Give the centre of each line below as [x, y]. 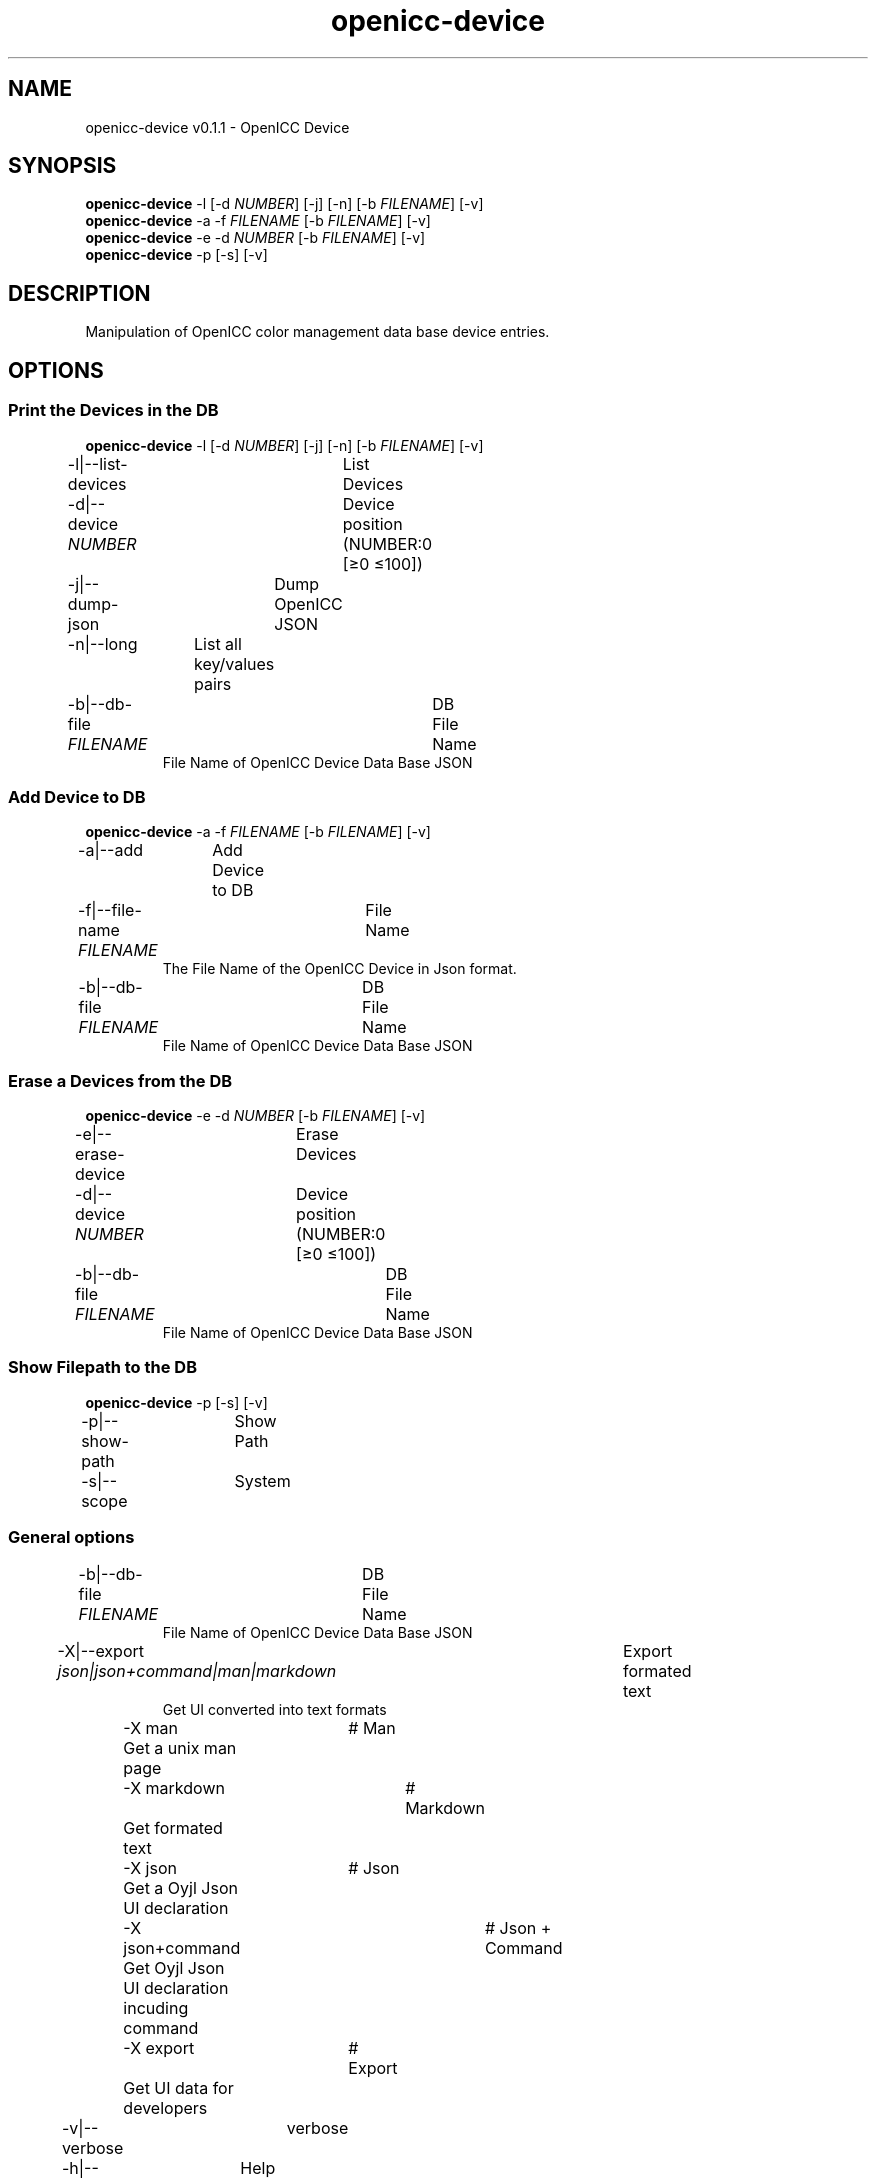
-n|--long [102, 643]
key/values [234, 663]
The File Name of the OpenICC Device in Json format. [339, 969]
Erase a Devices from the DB [120, 1080]
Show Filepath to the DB [102, 1367]
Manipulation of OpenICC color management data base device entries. [317, 332]
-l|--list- [97, 463]
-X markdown [174, 1787]
